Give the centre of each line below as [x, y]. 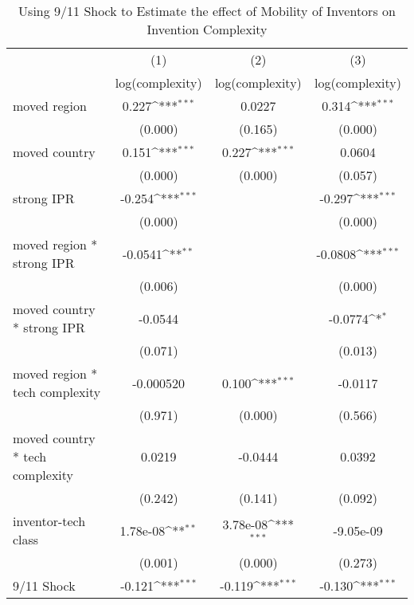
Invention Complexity [207, 29]
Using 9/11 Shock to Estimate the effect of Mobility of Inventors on [207, 11]
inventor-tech [49, 521]
